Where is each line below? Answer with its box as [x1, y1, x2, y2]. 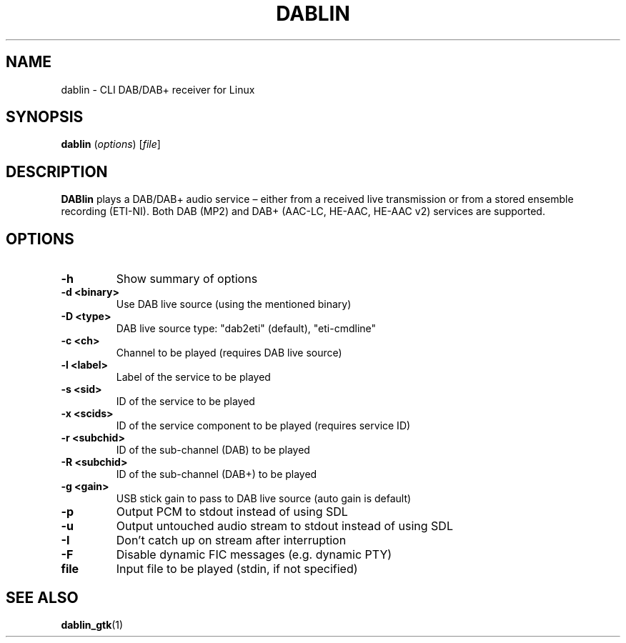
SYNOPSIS [6, 108, 84, 126]
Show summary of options [116, 271, 258, 286]
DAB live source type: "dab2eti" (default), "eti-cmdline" [116, 322, 377, 335]
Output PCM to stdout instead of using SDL [116, 504, 348, 519]
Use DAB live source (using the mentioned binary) [116, 298, 352, 311]
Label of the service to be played [116, 371, 271, 384]
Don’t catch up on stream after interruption [116, 533, 347, 548]
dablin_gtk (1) [61, 618, 124, 631]
